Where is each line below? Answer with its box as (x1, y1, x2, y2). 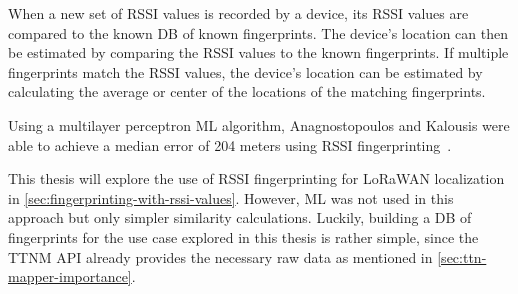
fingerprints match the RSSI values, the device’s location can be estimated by (8, 61, 483, 82)
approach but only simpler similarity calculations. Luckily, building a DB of (8, 207, 472, 228)
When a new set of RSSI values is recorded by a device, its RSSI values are (8, 3, 469, 23)
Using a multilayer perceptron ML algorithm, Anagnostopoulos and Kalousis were (8, 114, 510, 135)
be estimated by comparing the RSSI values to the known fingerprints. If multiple (8, 42, 509, 63)
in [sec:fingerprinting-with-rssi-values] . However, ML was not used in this (8, 187, 454, 208)
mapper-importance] (8, 266, 132, 287)
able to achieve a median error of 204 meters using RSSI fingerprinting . (8, 134, 452, 155)
